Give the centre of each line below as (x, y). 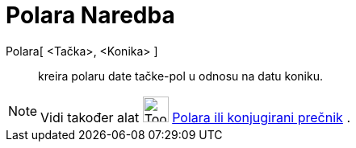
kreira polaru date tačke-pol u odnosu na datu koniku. (180, 76)
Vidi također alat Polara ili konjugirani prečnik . (195, 117)
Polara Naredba (90, 15)
